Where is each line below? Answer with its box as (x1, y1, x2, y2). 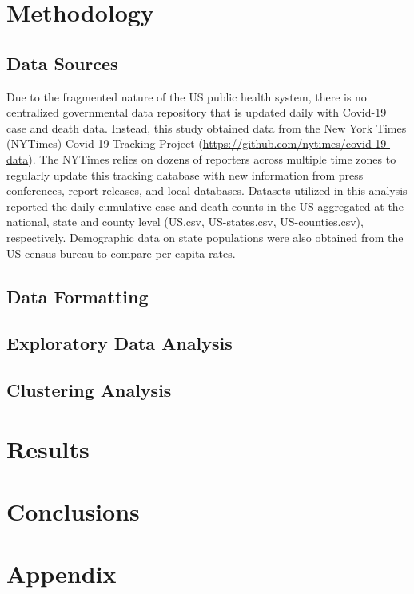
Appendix (6, 557, 117, 590)
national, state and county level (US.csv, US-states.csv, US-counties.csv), (6, 213, 364, 230)
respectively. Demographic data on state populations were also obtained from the (6, 228, 404, 245)
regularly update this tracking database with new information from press (6, 166, 364, 183)
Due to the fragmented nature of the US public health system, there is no (6, 88, 367, 105)
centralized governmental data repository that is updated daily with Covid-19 (6, 104, 387, 121)
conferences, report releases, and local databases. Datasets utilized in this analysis (6, 182, 408, 199)
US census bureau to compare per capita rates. (6, 244, 236, 261)
